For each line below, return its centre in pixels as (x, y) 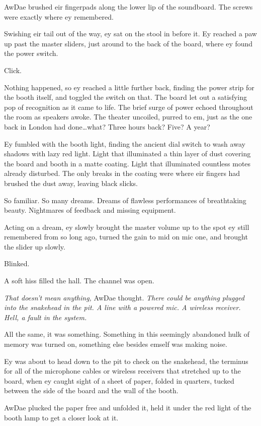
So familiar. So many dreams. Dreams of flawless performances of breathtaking (125, 200)
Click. (13, 70)
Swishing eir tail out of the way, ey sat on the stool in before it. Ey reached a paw (130, 34)
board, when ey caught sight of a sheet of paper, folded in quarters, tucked (119, 380)
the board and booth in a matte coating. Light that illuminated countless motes (127, 163)
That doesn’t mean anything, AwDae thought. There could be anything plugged (124, 297)
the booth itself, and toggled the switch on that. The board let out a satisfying (125, 97)
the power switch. (31, 53)
